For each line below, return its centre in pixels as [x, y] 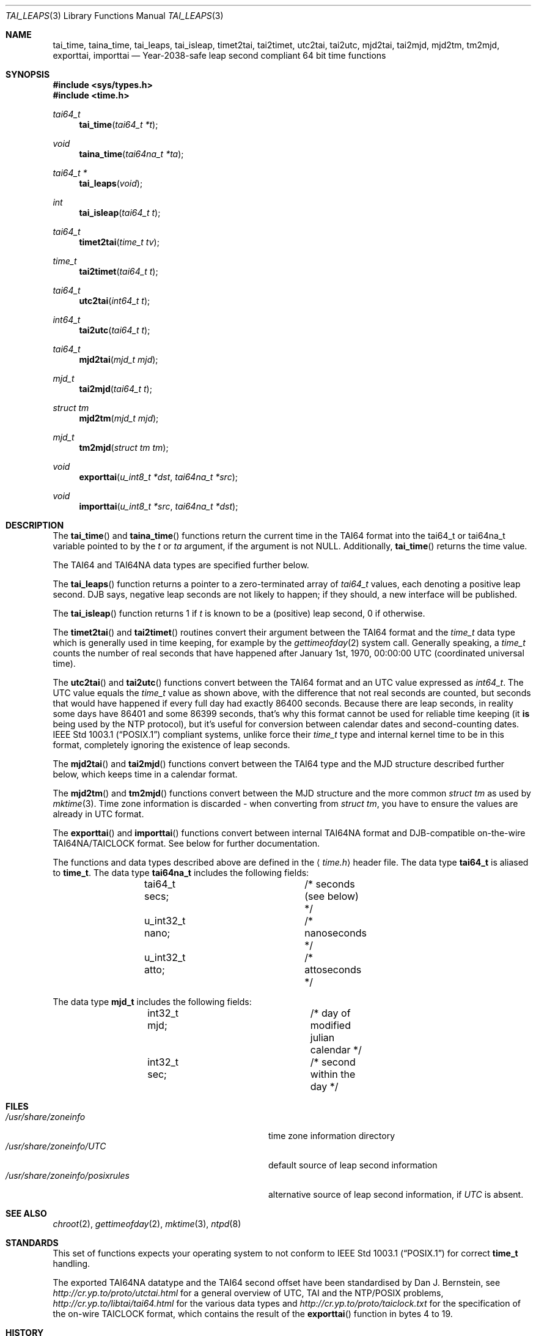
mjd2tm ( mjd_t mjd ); [119, 418]
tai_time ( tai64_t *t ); [119, 124]
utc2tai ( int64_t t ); [115, 301]
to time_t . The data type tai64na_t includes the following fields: [181, 873]
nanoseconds [336, 933]
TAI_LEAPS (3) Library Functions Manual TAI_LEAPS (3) [115, 16]
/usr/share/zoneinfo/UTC [56, 1146]
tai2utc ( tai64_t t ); [115, 330]
